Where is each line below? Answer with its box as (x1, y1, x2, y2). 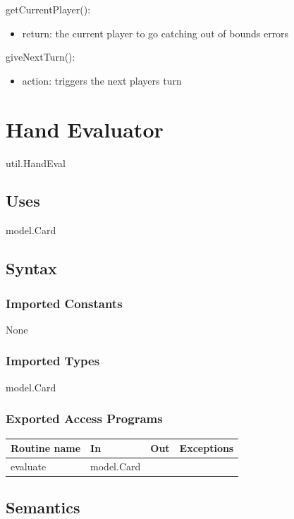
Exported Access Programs (6, 410, 163, 427)
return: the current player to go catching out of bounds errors (22, 25, 289, 40)
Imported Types (6, 352, 100, 370)
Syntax (6, 257, 57, 279)
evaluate (11, 458, 47, 473)
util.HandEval (6, 155, 66, 170)
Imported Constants (6, 294, 123, 312)
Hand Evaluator (6, 114, 164, 143)
